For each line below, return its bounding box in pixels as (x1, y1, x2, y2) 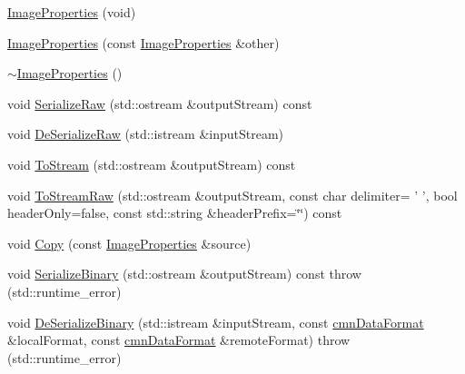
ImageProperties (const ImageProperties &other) (7, 33, 280, 52)
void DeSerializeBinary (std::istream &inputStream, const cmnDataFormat (7, 312, 424, 331)
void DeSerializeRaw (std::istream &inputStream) (7, 124, 284, 143)
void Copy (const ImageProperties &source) (7, 233, 252, 252)
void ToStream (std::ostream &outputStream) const (7, 154, 296, 173)
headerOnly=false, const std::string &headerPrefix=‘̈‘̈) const (7, 203, 342, 222)
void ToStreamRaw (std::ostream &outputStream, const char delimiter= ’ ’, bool (7, 185, 458, 204)
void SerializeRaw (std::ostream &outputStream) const (7, 93, 312, 113)
